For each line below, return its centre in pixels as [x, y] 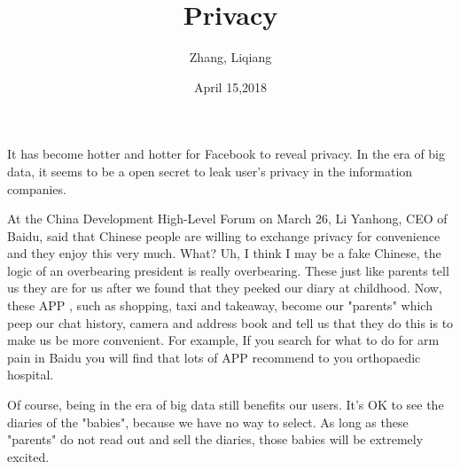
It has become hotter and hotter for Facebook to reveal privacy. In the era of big [226, 154]
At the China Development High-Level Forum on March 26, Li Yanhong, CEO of [227, 219]
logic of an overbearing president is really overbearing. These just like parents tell [228, 270]
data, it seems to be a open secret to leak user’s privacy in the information [210, 171]
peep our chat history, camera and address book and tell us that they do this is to [230, 322]
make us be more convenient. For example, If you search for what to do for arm [223, 340]
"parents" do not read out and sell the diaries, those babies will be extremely [215, 439]
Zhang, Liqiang [230, 57]
